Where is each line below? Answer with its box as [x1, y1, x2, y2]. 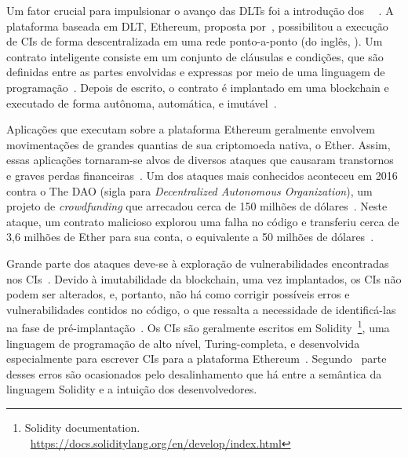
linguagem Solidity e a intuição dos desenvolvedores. [6, 381, 257, 397]
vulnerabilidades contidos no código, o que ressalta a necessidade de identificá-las [6, 301, 396, 317]
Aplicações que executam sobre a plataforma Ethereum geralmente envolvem [6, 121, 375, 137]
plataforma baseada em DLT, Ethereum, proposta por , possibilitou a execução [6, 17, 388, 34]
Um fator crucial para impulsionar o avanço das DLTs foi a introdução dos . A [6, 2, 394, 18]
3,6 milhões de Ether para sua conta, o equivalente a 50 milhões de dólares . [6, 228, 374, 245]
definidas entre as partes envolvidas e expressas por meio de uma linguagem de [6, 64, 385, 80]
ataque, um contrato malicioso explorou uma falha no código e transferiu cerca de [6, 213, 399, 229]
